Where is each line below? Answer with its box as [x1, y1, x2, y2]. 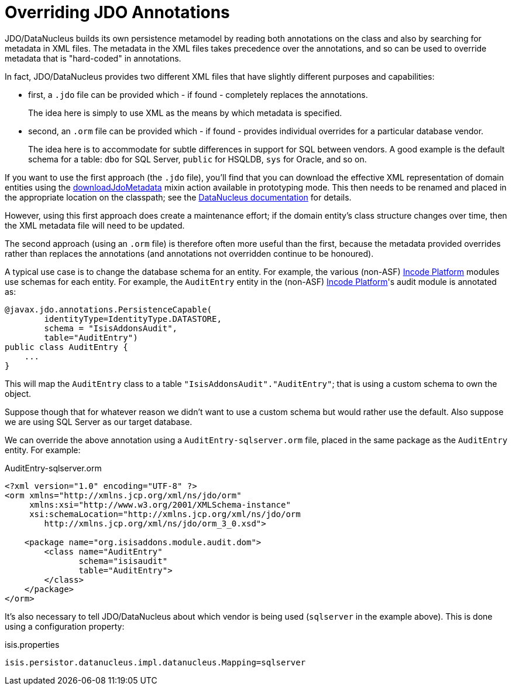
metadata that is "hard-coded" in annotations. [5, 53, 181, 63]
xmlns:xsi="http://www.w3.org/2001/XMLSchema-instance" [29, 499, 291, 509]
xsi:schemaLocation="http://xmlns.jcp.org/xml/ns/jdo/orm [29, 509, 301, 519]
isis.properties [5, 639, 60, 650]
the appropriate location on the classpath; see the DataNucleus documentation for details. [5, 192, 352, 202]
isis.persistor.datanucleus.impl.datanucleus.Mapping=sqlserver [5, 657, 306, 667]
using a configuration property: [5, 621, 125, 631]
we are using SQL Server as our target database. [5, 416, 193, 427]
